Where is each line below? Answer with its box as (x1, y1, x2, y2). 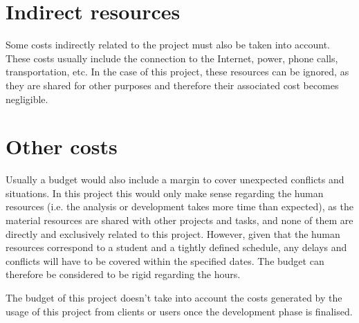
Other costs (6, 132, 118, 160)
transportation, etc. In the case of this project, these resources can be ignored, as (6, 64, 349, 79)
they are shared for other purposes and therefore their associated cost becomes (6, 77, 339, 92)
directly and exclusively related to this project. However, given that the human (6, 226, 340, 241)
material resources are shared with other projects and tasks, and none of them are (6, 213, 353, 227)
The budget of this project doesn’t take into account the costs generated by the (6, 290, 342, 304)
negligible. (6, 91, 48, 106)
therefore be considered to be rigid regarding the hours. (6, 267, 241, 282)
